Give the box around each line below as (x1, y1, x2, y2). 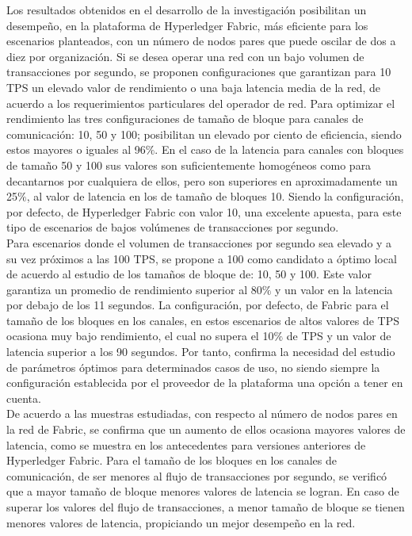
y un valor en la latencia (275, 281, 393, 297)
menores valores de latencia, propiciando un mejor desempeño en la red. (6, 514, 356, 530)
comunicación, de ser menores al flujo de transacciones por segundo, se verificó (6, 467, 387, 484)
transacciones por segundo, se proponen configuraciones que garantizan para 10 (6, 63, 391, 80)
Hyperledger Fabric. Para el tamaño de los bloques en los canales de (6, 452, 337, 469)
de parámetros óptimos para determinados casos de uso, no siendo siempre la (6, 358, 380, 375)
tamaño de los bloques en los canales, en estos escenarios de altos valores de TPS (6, 312, 400, 328)
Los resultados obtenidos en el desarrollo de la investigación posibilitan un (6, 2, 367, 17)
